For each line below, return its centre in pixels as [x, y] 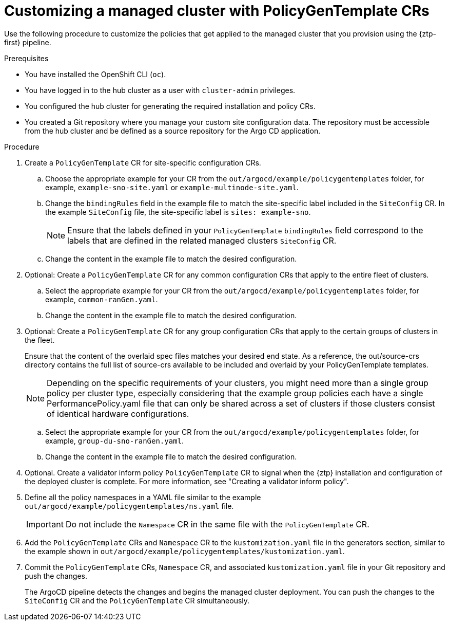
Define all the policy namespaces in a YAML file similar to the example [143, 497]
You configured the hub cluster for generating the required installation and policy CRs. [170, 106]
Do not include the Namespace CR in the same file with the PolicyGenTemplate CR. [217, 524]
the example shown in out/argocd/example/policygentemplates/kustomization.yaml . [185, 551]
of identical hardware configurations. [118, 413]
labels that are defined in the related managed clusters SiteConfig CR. [202, 240]
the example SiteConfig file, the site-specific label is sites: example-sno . [178, 212]
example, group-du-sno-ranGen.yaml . [115, 440]
